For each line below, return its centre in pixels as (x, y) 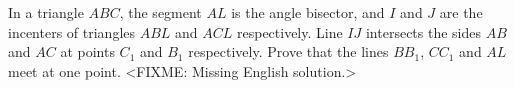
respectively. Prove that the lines (288, 51)
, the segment (160, 12)
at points (87, 51)
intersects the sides (423, 31)
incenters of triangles (72, 31)
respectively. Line (289, 31)
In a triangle (46, 12)
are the (461, 12)
